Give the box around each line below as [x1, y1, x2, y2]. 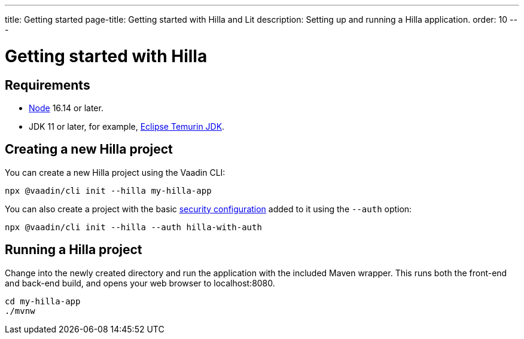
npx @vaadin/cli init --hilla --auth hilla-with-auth [5, 222, 262, 232]
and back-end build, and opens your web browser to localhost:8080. [5, 277, 275, 288]
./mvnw [5, 306, 35, 316]
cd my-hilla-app [5, 296, 81, 306]
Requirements [5, 77, 90, 93]
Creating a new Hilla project [5, 142, 173, 157]
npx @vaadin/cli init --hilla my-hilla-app [5, 185, 212, 196]
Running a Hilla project [5, 242, 142, 258]
